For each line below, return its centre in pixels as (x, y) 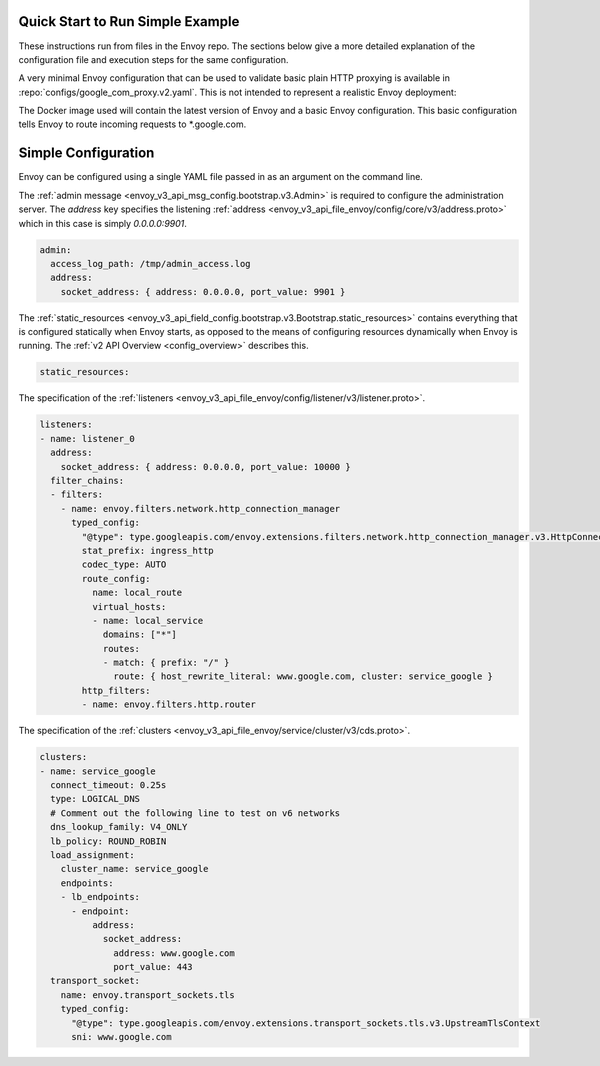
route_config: (116, 578)
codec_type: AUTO (124, 564)
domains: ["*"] (139, 634)
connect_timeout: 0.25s (108, 784)
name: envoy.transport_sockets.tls (147, 994)
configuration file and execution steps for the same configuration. (153, 59)
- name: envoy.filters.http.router (169, 704)
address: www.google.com (174, 953)
